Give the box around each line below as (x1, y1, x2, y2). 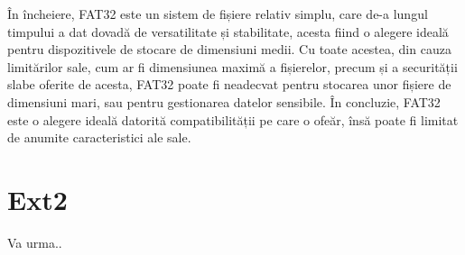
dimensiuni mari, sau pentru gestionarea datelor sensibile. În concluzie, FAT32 (7, 92, 441, 111)
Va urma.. (7, 232, 62, 251)
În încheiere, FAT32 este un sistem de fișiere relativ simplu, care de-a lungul (7, 5, 428, 23)
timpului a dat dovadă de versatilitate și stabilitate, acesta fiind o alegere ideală (7, 22, 449, 41)
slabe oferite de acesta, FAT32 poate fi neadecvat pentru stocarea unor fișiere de (7, 75, 451, 94)
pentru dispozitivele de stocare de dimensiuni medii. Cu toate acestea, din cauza (7, 40, 451, 59)
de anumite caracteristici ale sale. (7, 128, 191, 147)
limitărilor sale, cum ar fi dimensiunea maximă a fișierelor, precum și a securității (7, 57, 458, 76)
